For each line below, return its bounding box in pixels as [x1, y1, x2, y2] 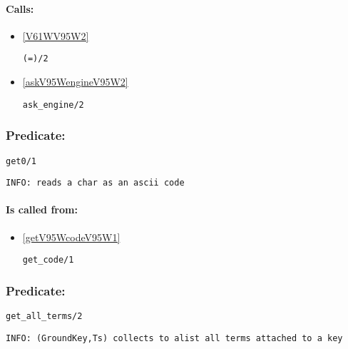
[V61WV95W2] [22, 28, 89, 43]
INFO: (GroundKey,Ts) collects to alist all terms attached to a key [6, 333, 343, 343]
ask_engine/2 [22, 99, 84, 110]
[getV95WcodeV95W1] [22, 229, 121, 244]
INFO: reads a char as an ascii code [6, 178, 185, 188]
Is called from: [6, 202, 78, 217]
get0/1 [6, 156, 36, 166]
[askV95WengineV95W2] [22, 74, 128, 89]
